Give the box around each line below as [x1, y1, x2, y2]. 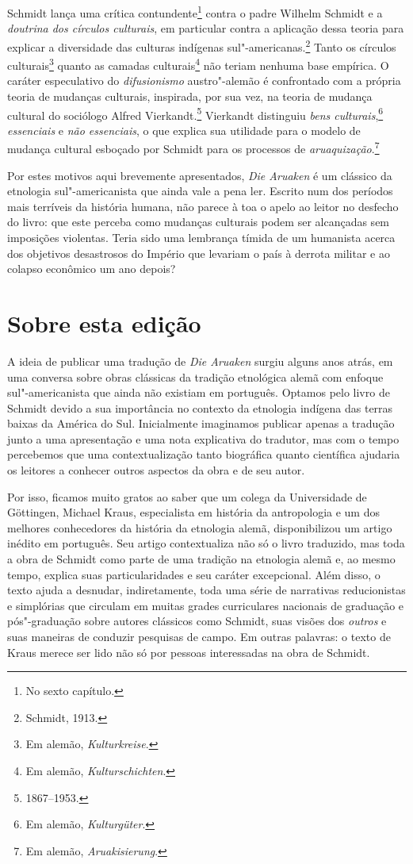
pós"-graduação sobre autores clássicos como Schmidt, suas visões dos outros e [7, 612, 387, 629]
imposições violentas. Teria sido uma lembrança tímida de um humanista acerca [7, 229, 396, 245]
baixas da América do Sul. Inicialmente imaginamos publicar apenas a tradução [7, 415, 395, 432]
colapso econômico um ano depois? [7, 260, 176, 277]
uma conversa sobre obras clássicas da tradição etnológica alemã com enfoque [7, 368, 384, 385]
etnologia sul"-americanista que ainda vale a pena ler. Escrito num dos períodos [7, 182, 393, 199]
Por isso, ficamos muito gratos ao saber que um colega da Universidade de [7, 488, 367, 505]
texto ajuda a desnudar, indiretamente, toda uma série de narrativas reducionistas [7, 582, 406, 598]
